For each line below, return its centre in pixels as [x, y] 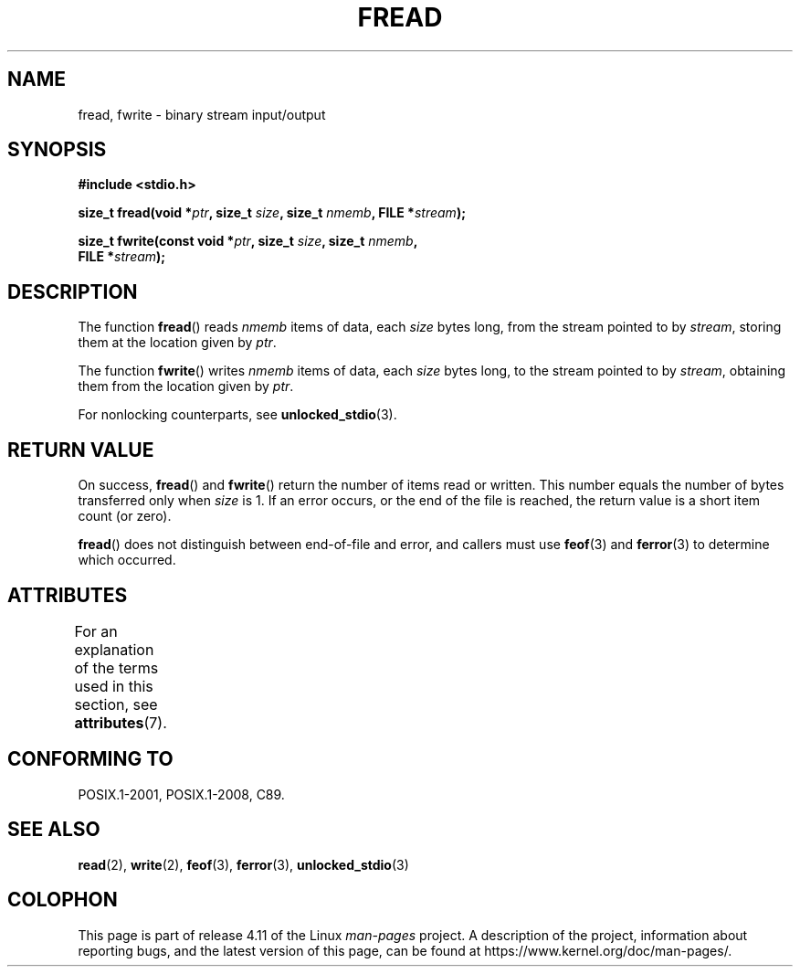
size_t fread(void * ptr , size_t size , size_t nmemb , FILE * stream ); [272, 213]
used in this [114, 686]
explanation [114, 649]
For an [96, 631]
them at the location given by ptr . [177, 343]
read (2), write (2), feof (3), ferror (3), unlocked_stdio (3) [243, 864]
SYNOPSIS [57, 150]
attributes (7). [121, 722]
